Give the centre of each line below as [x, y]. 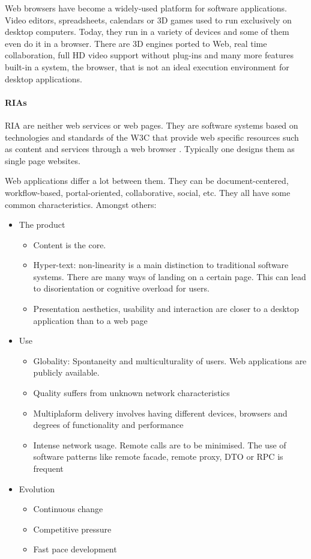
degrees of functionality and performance [108, 425]
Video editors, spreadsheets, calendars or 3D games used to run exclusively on [148, 20]
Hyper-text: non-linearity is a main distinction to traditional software [161, 265]
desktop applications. [44, 78]
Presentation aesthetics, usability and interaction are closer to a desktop [166, 309]
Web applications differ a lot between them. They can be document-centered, [147, 181]
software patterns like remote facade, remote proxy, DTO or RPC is [158, 457]
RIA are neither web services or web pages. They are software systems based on [152, 125]
